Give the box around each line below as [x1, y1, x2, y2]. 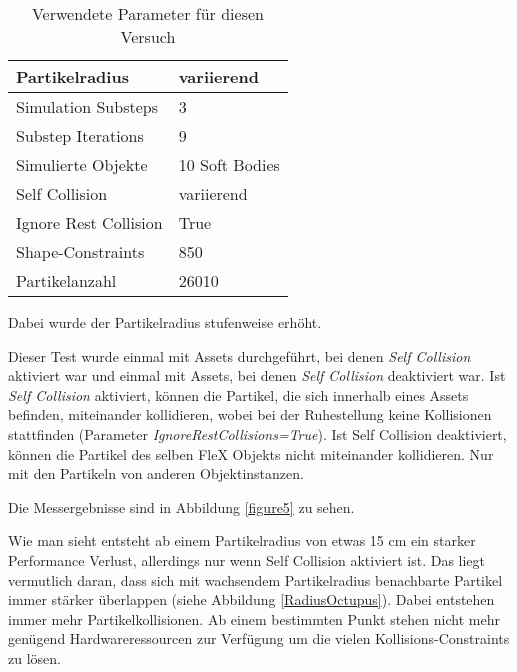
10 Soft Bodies [178, 153, 280, 176]
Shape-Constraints [16, 240, 145, 263]
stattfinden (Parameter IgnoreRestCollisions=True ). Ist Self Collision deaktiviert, [8, 423, 507, 444]
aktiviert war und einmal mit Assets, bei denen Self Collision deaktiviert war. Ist [8, 365, 506, 386]
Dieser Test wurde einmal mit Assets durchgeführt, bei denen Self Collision [8, 345, 471, 366]
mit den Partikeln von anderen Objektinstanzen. [8, 463, 304, 484]
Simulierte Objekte [16, 153, 148, 176]
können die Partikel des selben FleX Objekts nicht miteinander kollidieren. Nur [8, 443, 494, 464]
